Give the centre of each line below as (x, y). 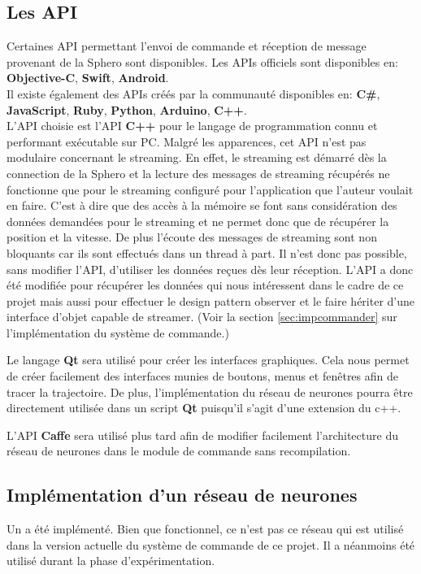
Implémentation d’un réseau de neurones (182, 495)
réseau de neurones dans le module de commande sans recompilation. (179, 451)
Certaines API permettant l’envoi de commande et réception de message (187, 46)
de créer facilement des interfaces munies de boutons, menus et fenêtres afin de (202, 376)
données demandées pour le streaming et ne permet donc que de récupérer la (198, 221)
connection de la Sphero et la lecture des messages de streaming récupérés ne (198, 173)
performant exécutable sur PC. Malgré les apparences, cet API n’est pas (187, 141)
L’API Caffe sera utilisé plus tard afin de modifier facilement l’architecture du (202, 435)
